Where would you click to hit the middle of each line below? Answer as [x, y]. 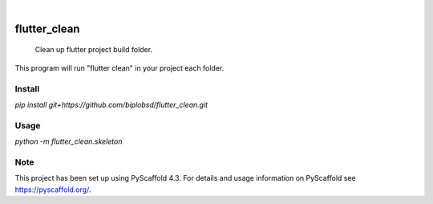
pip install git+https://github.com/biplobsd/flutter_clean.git [111, 104]
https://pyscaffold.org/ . [53, 190]
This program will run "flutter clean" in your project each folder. [119, 67]
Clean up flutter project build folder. [93, 50]
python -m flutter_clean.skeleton [69, 141]
